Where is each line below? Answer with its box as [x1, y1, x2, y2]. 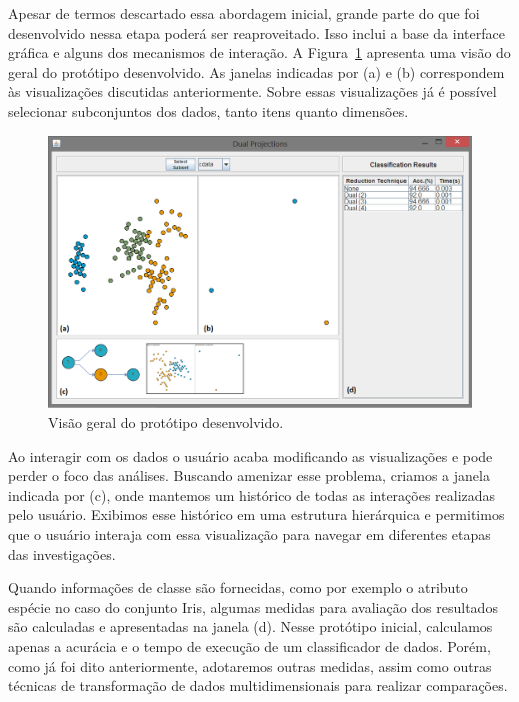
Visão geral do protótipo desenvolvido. [48, 412, 284, 433]
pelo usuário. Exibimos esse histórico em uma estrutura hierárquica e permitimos [8, 504, 505, 525]
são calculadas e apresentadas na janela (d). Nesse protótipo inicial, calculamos [8, 616, 493, 637]
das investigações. [8, 543, 116, 564]
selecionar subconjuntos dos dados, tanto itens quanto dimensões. [8, 100, 409, 121]
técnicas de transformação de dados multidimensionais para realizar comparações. [8, 675, 508, 696]
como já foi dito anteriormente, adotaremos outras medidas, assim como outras [8, 655, 492, 676]
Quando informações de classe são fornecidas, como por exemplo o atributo [8, 577, 468, 598]
